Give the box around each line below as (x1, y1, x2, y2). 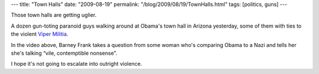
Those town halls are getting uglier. (11, 12, 97, 19)
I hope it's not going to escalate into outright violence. (11, 60, 142, 68)
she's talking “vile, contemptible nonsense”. (11, 49, 118, 56)
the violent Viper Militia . (11, 31, 69, 38)
